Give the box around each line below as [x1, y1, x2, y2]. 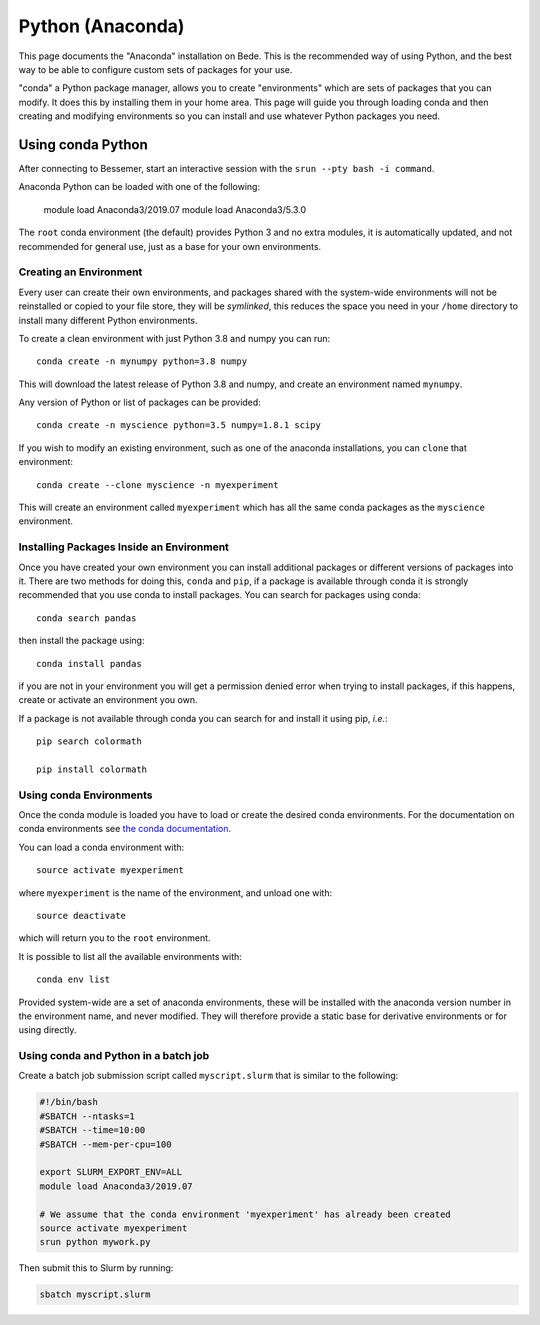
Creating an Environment [18, 265, 143, 279]
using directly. [18, 1024, 77, 1036]
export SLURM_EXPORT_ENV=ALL [39, 1166, 183, 1178]
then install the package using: [18, 635, 145, 647]
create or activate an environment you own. [18, 694, 198, 706]
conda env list [36, 974, 111, 985]
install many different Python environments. [18, 314, 199, 326]
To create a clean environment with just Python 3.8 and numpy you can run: [18, 332, 331, 344]
